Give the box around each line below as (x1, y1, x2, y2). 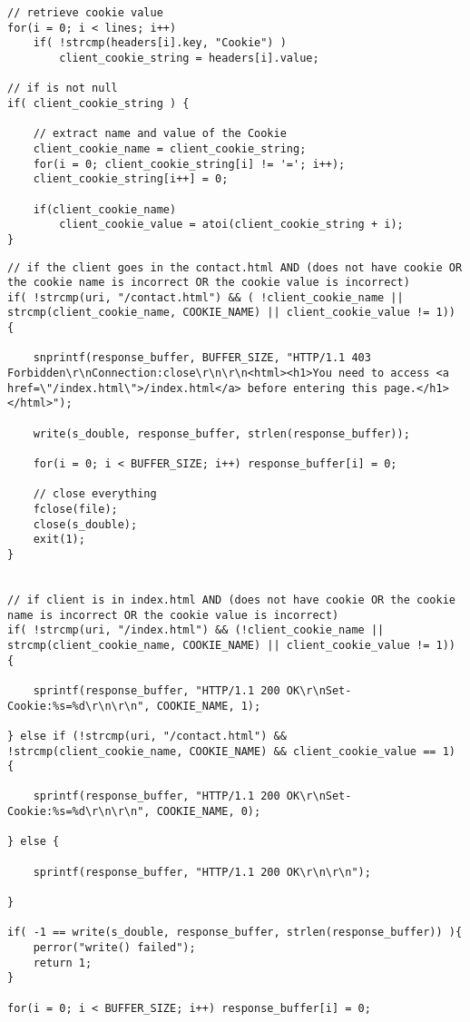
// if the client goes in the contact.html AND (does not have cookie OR (7, 260, 463, 274)
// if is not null (7, 82, 118, 95)
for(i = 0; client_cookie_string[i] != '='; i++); (33, 157, 346, 171)
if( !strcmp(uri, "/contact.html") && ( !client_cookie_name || (7, 290, 404, 304)
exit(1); (33, 533, 85, 546)
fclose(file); (33, 503, 118, 516)
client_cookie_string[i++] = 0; (33, 172, 229, 186)
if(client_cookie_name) (33, 202, 177, 216)
